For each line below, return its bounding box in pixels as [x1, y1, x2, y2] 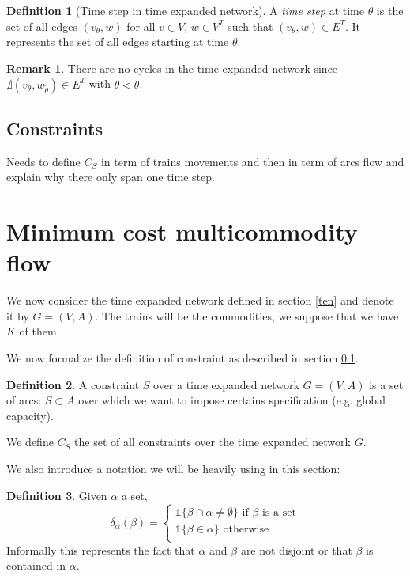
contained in [6, 557, 66, 574]
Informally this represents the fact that [6, 541, 195, 558]
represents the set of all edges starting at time [6, 33, 229, 50]
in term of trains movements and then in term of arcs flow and [100, 153, 404, 169]
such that [228, 17, 273, 34]
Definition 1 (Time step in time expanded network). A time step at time [6, 2, 364, 18]
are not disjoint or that [240, 541, 352, 558]
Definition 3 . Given [6, 487, 107, 503]
